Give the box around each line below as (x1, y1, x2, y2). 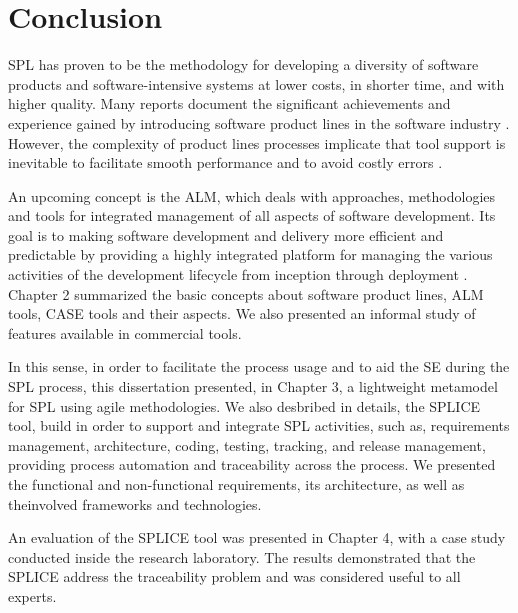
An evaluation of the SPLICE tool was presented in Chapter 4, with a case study (8, 527, 506, 548)
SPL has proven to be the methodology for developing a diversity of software (8, 54, 479, 75)
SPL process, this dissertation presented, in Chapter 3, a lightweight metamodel (8, 376, 498, 397)
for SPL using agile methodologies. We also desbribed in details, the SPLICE (8, 395, 481, 416)
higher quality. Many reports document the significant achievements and (8, 93, 451, 114)
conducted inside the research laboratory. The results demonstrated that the (8, 546, 476, 567)
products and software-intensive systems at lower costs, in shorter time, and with (8, 73, 505, 94)
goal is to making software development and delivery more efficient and (8, 224, 444, 245)
